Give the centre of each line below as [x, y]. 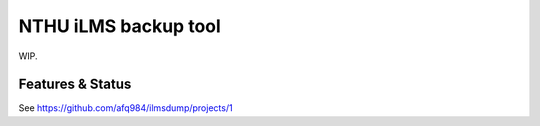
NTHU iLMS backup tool [120, 26]
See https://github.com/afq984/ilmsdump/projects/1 [126, 108]
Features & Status [75, 84]
